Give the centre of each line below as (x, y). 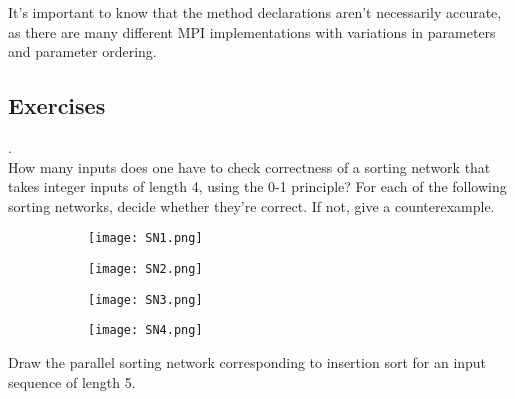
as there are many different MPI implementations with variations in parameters (252, 31)
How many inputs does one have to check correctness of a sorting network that (249, 166)
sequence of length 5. (72, 381)
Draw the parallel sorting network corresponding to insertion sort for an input (247, 361)
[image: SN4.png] (145, 330)
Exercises (57, 105)
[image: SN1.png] (145, 238)
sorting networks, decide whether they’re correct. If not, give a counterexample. (251, 205)
